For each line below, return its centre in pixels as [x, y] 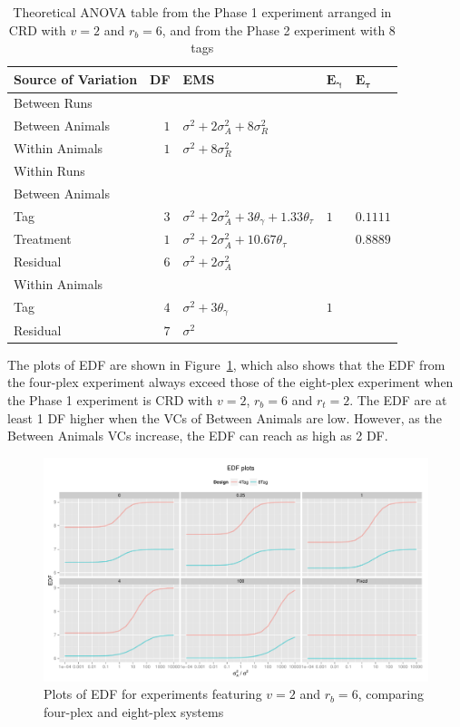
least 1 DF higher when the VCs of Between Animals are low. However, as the [225, 417]
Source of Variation [76, 79]
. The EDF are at [398, 399]
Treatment [43, 239]
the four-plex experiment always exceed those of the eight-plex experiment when [230, 382]
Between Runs [53, 103]
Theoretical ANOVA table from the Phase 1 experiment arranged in [202, 12]
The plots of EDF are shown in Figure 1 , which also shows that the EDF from [226, 364]
